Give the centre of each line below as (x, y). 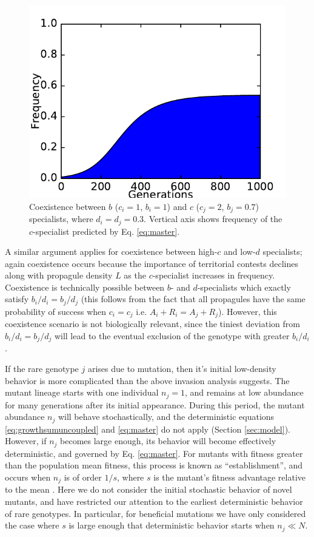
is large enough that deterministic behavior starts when (172, 525)
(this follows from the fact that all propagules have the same (193, 299)
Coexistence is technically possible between (85, 287)
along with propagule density (59, 275)
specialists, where (61, 219)
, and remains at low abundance (244, 392)
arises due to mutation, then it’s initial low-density (182, 369)
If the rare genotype (42, 369)
